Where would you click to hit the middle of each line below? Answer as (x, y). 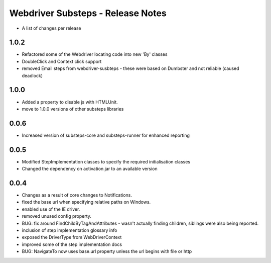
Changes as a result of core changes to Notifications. (77, 195)
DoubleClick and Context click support (62, 61)
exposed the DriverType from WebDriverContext (72, 237)
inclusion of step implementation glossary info (70, 230)
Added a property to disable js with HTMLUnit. (70, 102)
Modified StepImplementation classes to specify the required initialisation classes (106, 161)
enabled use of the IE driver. (51, 209)
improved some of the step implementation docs (72, 244)
